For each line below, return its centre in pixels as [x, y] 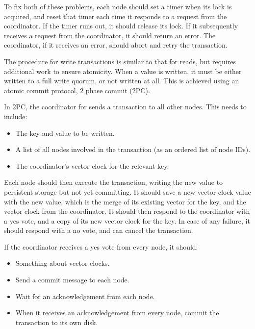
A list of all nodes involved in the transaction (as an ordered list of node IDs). [133, 149]
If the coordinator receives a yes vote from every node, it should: [101, 246]
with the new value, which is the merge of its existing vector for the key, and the [125, 201]
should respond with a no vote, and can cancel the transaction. [99, 230]
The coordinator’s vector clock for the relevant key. [92, 165]
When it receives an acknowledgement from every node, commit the [117, 313]
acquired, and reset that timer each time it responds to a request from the [115, 16]
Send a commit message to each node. [72, 280]
